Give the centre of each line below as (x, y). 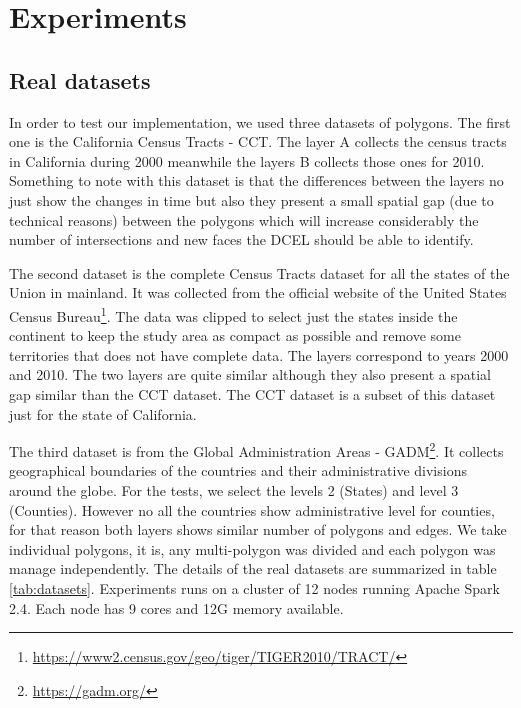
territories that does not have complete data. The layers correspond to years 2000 (259, 354)
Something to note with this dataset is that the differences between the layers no (256, 180)
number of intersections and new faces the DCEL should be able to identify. (241, 239)
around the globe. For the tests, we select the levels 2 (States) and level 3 (234, 489)
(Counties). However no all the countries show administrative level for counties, (252, 509)
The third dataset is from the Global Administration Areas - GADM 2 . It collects (256, 449)
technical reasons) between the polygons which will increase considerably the (244, 219)
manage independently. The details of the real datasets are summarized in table (253, 568)
